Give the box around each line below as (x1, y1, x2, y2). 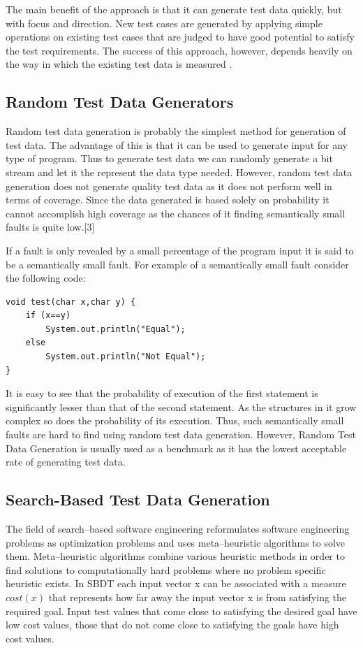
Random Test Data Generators (6, 91, 234, 113)
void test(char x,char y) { (6, 296, 136, 307)
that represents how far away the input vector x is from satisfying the (48, 590, 347, 604)
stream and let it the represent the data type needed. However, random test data (6, 164, 353, 179)
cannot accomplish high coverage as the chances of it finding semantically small (6, 206, 346, 220)
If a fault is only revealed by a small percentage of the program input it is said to (6, 243, 354, 257)
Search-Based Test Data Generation (6, 489, 270, 510)
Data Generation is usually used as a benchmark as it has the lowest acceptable (6, 440, 347, 455)
